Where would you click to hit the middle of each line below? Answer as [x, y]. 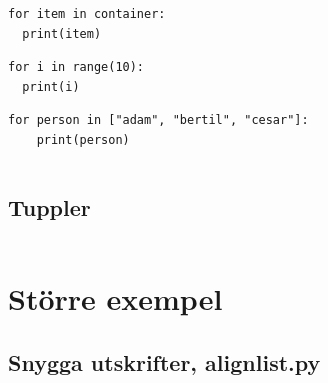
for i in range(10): [76, 67]
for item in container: [87, 14]
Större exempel [115, 297]
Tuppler [49, 206]
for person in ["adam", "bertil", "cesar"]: [158, 120]
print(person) [83, 139]
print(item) [62, 33]
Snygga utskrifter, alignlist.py [164, 361]
